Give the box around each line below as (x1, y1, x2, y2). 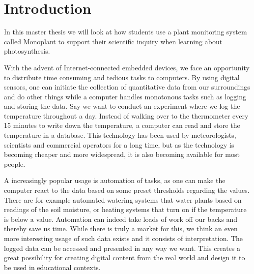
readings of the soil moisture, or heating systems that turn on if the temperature (4, 204, 247, 214)
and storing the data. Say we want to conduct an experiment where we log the (4, 101, 240, 111)
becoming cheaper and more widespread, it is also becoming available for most (4, 149, 240, 159)
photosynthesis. (4, 46, 50, 56)
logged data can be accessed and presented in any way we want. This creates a (4, 243, 241, 253)
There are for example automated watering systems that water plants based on (4, 194, 242, 205)
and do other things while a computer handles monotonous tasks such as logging (4, 91, 246, 101)
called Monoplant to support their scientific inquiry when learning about (4, 36, 223, 46)
